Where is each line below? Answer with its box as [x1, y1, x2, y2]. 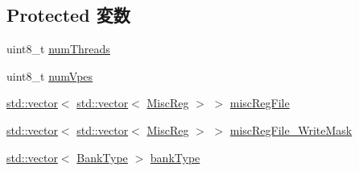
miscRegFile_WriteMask [229, 121, 353, 138]
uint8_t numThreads [6, 40, 110, 57]
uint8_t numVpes [6, 67, 93, 84]
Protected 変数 [6, 2, 130, 27]
